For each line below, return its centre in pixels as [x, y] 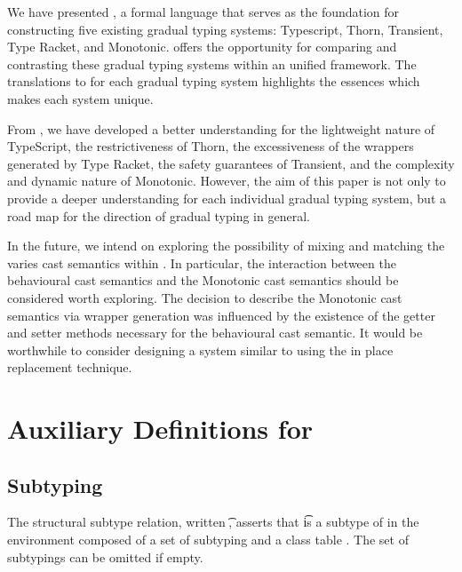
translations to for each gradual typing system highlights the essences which [214, 81]
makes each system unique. [80, 98]
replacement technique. [70, 367]
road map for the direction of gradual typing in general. [159, 215]
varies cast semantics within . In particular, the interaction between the [202, 262]
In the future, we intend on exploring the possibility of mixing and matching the [226, 246]
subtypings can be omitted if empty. [105, 556]
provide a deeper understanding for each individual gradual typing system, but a [227, 198]
